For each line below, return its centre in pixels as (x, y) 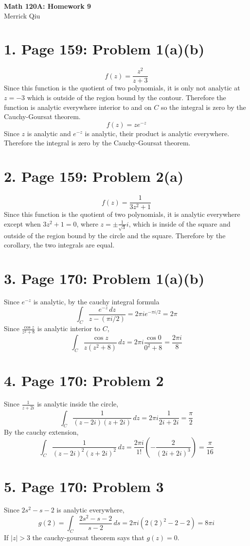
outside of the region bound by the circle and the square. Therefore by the (115, 235)
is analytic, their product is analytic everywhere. (157, 133)
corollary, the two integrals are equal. (59, 245)
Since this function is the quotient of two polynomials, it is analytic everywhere (122, 214)
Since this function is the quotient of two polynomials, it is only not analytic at (122, 88)
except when (22, 223)
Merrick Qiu (22, 15)
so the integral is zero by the (203, 107)
